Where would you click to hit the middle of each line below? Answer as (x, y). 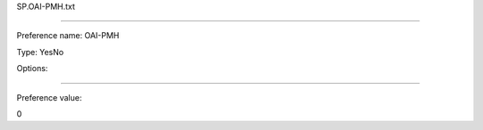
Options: (32, 69)
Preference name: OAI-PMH (68, 36)
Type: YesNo (40, 52)
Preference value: (49, 97)
